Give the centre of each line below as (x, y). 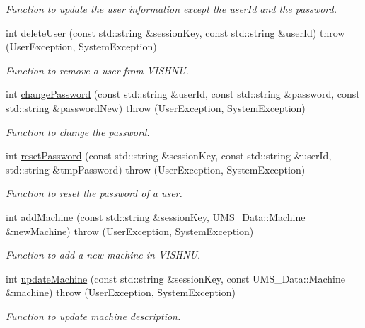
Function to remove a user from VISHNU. (97, 70)
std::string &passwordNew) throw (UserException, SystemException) (156, 107)
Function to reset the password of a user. (94, 193)
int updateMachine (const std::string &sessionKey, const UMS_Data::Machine (175, 278)
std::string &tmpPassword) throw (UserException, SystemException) (156, 169)
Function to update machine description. (93, 316)
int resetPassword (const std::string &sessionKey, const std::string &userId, (169, 155)
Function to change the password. (78, 131)
